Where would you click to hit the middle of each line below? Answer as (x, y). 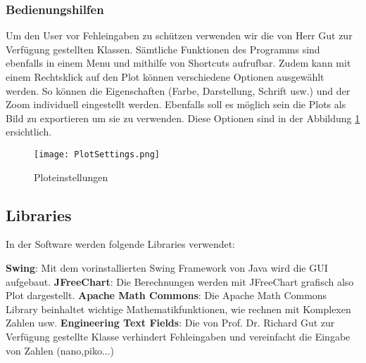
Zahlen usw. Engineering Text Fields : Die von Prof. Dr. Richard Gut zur (170, 323)
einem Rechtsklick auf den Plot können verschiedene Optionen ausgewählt (165, 77)
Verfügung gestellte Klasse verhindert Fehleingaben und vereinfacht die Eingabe (178, 336)
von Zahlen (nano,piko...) (60, 350)
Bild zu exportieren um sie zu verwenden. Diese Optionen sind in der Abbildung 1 (183, 118)
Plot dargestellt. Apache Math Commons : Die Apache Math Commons (166, 295)
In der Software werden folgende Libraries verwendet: (121, 244)
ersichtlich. (29, 132)
